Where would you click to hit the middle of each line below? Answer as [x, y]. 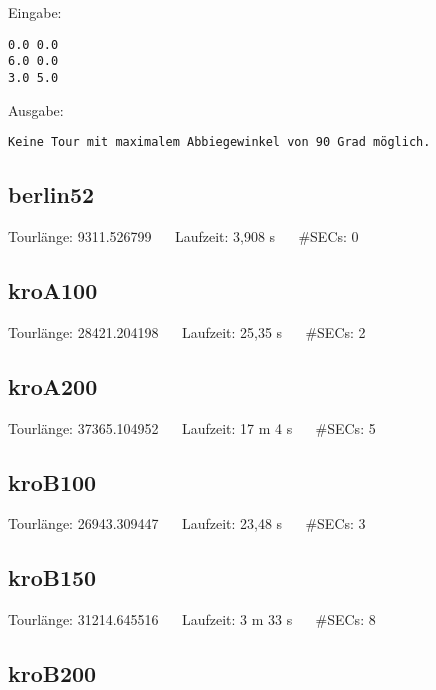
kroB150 [52, 577]
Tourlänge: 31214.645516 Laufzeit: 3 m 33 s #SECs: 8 [192, 619]
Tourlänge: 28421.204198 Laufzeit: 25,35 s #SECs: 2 [187, 331]
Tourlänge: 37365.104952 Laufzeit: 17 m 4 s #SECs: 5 [192, 427]
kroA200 [53, 385]
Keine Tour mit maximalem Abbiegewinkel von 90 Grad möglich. [219, 142]
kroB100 [52, 481]
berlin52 [51, 194]
